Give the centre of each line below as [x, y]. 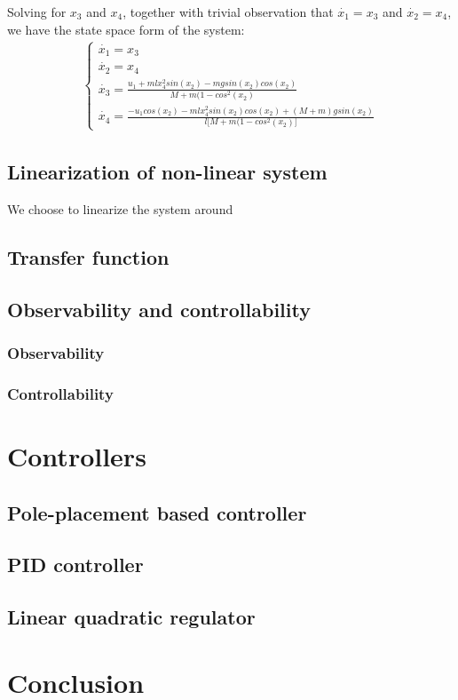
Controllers [77, 456]
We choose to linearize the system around [120, 208]
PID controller [75, 565]
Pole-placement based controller [157, 512]
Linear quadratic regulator [131, 617]
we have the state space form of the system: [126, 29]
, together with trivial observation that [228, 12]
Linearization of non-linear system [167, 172]
